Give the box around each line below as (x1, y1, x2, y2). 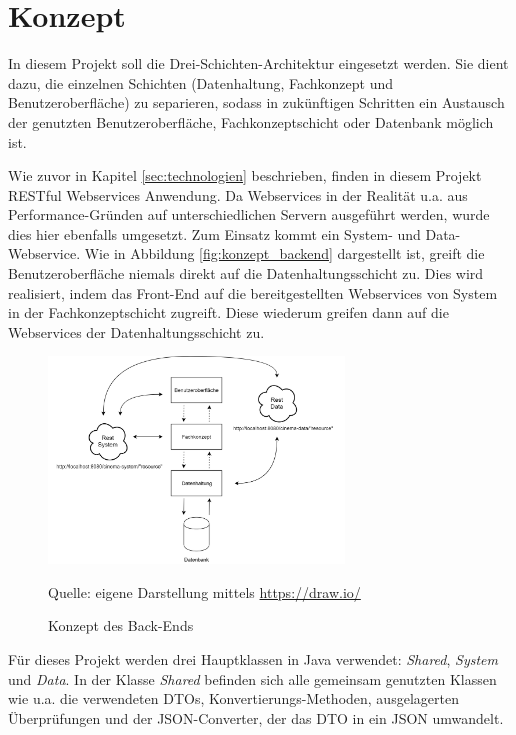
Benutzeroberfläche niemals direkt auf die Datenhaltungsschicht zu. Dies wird (8, 263, 484, 284)
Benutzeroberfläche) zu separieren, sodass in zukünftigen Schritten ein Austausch (8, 92, 505, 113)
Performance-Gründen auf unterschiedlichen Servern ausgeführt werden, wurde (8, 204, 490, 225)
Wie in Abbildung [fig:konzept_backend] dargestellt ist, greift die (84, 243, 485, 264)
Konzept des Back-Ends (48, 615, 194, 636)
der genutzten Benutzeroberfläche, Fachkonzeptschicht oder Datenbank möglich (8, 111, 494, 132)
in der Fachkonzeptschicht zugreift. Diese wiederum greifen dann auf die (8, 302, 449, 323)
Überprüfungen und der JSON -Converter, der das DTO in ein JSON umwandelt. (8, 707, 504, 728)
